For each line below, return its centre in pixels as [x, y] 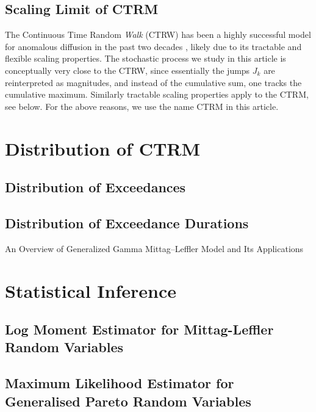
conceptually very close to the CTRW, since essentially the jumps [127, 70]
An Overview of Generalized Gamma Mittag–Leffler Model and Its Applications [154, 248]
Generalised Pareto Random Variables [128, 401]
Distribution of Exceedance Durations [127, 222]
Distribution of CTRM [103, 148]
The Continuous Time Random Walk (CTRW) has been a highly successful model [158, 34]
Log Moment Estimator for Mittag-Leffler [139, 329]
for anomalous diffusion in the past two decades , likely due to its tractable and [153, 46]
